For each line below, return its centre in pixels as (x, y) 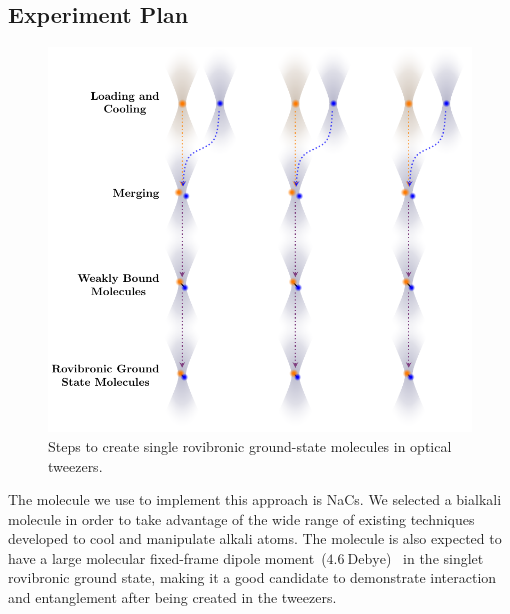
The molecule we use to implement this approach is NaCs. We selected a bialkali (255, 499)
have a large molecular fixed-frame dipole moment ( (167, 557)
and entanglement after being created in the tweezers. (172, 597)
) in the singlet (434, 557)
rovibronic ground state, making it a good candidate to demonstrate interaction (252, 577)
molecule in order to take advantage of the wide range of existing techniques (241, 518)
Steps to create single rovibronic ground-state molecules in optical (250, 445)
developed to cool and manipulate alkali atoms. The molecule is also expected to (255, 538)
